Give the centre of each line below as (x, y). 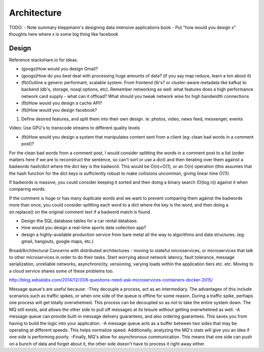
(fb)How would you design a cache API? (62, 103)
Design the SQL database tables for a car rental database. (80, 221)
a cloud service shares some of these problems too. (61, 271)
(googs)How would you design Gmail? (60, 69)
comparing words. (27, 189)
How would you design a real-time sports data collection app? (84, 228)
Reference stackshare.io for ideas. (44, 60)
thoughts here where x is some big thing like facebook (64, 34)
